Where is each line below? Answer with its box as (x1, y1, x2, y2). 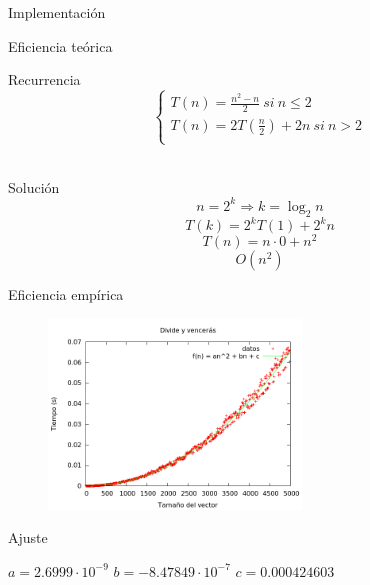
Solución (8, 176, 60, 197)
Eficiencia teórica (8, 35, 113, 56)
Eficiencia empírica (8, 284, 124, 305)
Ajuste (8, 527, 48, 548)
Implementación (8, 2, 106, 22)
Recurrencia (8, 69, 81, 90)
